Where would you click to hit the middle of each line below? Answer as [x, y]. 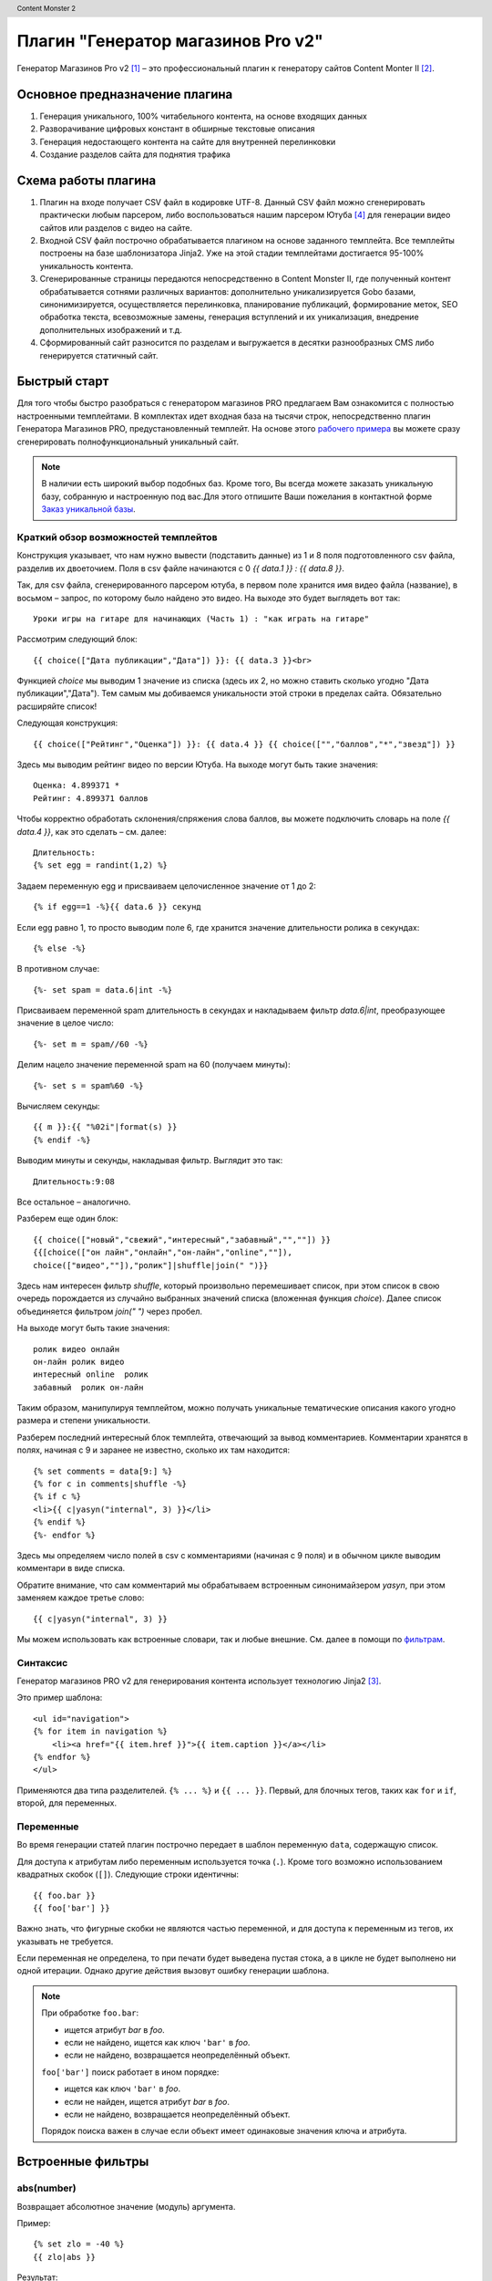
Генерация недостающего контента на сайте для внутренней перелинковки [188, 141]
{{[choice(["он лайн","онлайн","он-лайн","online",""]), [163, 1253]
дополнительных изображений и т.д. [111, 329]
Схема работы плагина [87, 180]
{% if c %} [57, 1497]
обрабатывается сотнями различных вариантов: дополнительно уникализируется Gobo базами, [228, 291]
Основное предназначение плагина [125, 94]
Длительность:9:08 [74, 1181]
